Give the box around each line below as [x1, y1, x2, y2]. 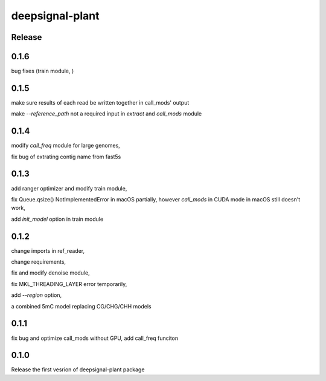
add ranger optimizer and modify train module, [11, 184, 127, 192]
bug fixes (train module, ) [11, 67, 74, 75]
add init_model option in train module [11, 215, 104, 223]
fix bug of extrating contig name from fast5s [11, 153, 121, 160]
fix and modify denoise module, [11, 269, 90, 276]
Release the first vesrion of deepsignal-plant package [11, 366, 145, 373]
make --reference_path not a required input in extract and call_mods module [11, 110, 202, 117]
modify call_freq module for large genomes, [11, 142, 120, 149]
